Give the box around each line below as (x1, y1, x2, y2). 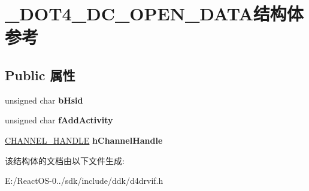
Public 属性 (5, 65, 75, 84)
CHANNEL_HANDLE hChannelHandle (5, 134, 163, 146)
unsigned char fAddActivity (5, 114, 113, 126)
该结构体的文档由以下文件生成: (5, 154, 125, 166)
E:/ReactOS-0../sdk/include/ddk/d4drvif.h (5, 174, 163, 187)
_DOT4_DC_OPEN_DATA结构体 (5, 1, 304, 26)
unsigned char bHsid (5, 93, 83, 106)
